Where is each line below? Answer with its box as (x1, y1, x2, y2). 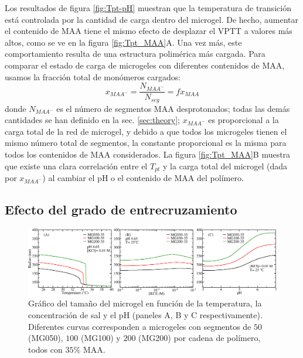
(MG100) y (80, 332, 121, 344)
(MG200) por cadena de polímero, (138, 332, 261, 344)
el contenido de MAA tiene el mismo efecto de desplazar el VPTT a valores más (5, 25, 292, 37)
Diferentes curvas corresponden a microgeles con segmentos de (28, 320, 251, 332)
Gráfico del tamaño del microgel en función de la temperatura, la (28, 297, 262, 309)
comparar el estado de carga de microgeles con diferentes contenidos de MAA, (5, 59, 285, 71)
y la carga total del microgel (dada (163, 159, 288, 172)
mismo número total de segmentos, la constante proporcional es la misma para (5, 137, 287, 149)
